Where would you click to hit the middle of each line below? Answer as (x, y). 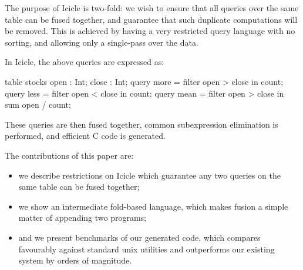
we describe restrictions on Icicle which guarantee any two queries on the (149, 175)
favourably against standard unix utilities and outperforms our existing (147, 249)
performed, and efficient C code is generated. (85, 136)
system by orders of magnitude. (75, 260)
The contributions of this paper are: (69, 155)
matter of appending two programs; (83, 218)
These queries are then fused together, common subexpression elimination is (142, 124)
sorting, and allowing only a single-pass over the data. (102, 42)
